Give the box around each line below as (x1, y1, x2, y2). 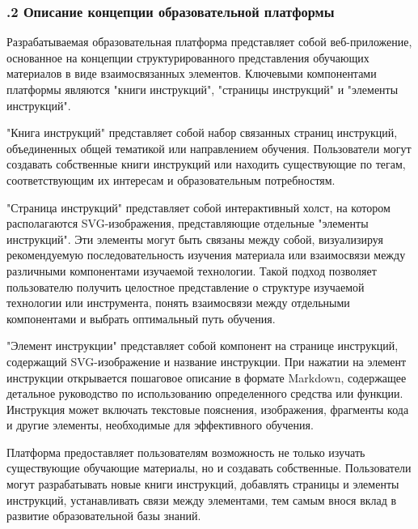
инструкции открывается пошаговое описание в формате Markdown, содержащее (6, 369, 407, 386)
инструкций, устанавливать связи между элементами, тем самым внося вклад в (6, 491, 397, 508)
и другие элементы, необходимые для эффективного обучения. (6, 416, 314, 433)
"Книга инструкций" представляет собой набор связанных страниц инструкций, (6, 124, 398, 141)
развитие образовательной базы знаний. (6, 507, 201, 524)
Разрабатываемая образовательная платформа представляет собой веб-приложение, (6, 33, 412, 50)
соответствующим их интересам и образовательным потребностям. (6, 171, 336, 188)
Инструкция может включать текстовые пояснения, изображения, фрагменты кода (6, 400, 409, 417)
